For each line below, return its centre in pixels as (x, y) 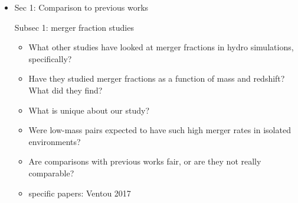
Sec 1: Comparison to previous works (81, 7)
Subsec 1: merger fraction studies (74, 27)
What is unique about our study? (89, 110)
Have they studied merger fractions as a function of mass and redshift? (157, 78)
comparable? (51, 173)
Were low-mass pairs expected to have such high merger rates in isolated (160, 130)
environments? (55, 141)
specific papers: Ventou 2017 (80, 193)
